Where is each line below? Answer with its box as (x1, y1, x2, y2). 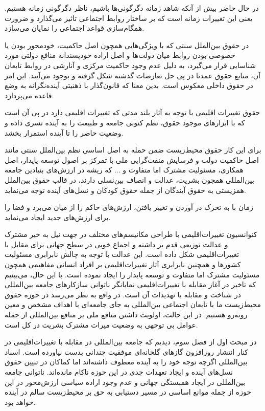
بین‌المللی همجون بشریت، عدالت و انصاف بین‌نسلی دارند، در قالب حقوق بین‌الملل (5, 174, 254, 185)
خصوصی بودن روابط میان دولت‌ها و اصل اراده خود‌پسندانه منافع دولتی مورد (5, 50, 235, 60)
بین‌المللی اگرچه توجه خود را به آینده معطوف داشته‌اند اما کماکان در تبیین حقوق (5, 356, 248, 367)
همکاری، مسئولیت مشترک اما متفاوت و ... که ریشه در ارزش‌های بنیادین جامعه (5, 164, 244, 175)
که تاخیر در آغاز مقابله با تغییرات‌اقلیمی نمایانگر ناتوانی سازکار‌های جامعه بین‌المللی (5, 279, 256, 290)
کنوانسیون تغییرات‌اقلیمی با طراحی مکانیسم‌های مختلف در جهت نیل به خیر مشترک (5, 229, 257, 240)
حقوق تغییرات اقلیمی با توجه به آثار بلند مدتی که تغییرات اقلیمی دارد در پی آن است (5, 107, 260, 118)
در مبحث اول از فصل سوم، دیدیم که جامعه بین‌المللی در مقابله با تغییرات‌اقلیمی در (5, 336, 257, 347)
